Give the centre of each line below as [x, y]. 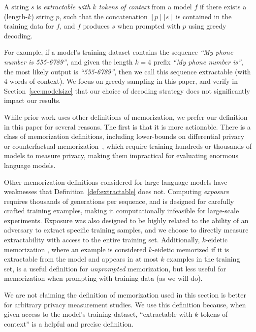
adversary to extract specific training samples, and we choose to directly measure [126, 230]
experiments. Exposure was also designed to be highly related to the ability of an [126, 220]
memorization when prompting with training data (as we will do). [103, 278]
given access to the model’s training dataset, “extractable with [98, 314]
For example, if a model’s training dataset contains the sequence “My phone [119, 52]
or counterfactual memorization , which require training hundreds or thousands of [128, 146]
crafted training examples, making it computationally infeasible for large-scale [122, 211]
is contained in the [204, 16]
